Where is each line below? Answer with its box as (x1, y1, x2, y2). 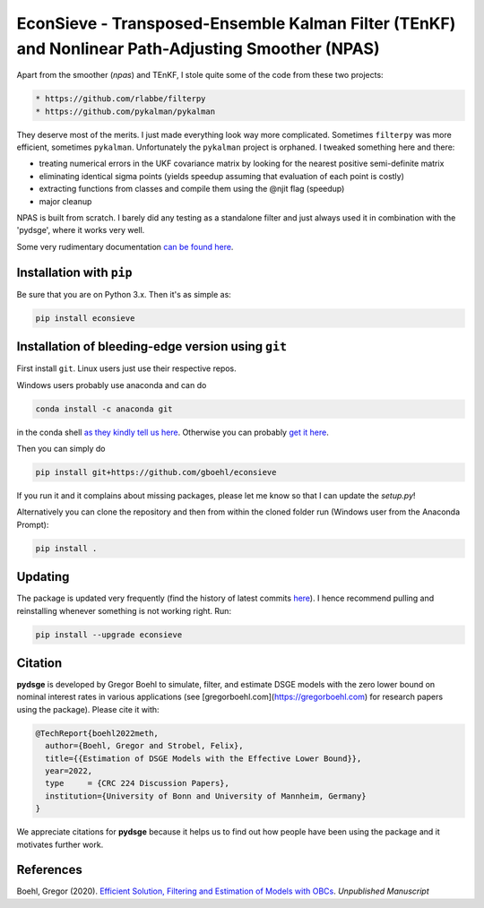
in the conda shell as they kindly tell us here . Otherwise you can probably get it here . (16, 427, 329, 437)
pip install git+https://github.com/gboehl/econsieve (35, 467, 277, 477)
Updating (16, 569, 70, 584)
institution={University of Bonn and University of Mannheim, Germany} (45, 791, 367, 801)
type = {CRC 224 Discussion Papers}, (45, 778, 230, 789)
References (16, 862, 82, 878)
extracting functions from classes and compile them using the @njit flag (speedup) (39, 184, 345, 195)
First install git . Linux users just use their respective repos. (16, 363, 237, 374)
